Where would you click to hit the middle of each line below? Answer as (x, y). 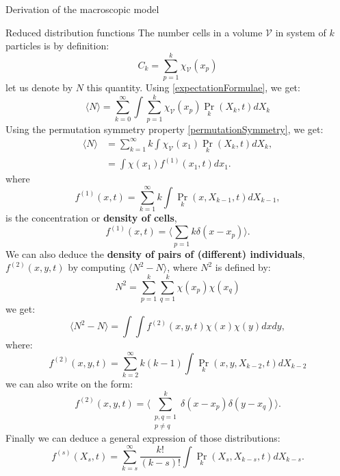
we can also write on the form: (69, 384)
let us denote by (39, 87)
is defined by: (243, 267)
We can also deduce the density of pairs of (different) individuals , (155, 253)
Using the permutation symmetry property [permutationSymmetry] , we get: (165, 129)
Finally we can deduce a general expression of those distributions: (143, 438)
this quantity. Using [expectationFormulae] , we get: (193, 87)
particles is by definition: (57, 46)
